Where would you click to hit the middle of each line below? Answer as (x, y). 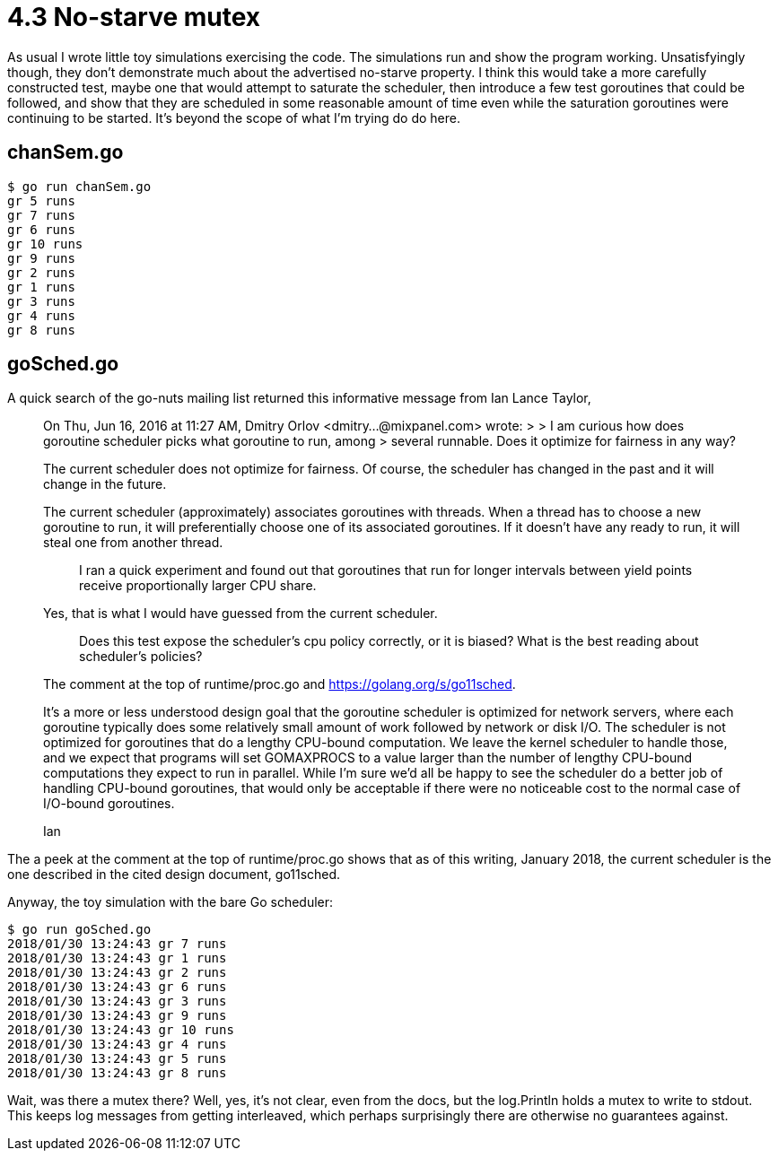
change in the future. (105, 484)
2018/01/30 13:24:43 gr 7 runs (117, 944)
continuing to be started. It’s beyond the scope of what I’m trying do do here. (234, 118)
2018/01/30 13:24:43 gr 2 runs (117, 973)
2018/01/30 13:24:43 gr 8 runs (117, 1073)
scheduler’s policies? (141, 657)
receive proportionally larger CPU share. (198, 586)
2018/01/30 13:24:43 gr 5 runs (117, 1059)
